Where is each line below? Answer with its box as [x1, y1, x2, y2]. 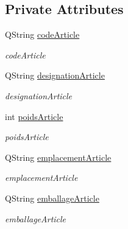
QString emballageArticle [5, 191, 99, 204]
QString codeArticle [5, 28, 80, 41]
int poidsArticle [5, 110, 63, 122]
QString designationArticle [5, 69, 105, 82]
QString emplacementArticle [5, 150, 112, 163]
